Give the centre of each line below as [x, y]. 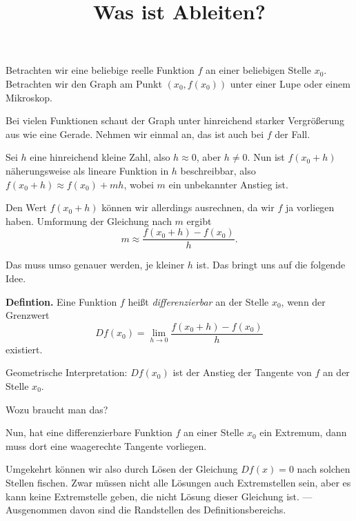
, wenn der [303, 301]
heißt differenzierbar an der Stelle [198, 301]
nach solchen [324, 469]
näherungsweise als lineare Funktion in [87, 170]
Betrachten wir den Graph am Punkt [84, 83]
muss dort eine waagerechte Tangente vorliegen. [106, 445]
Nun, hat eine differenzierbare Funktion [89, 432]
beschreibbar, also [218, 170]
